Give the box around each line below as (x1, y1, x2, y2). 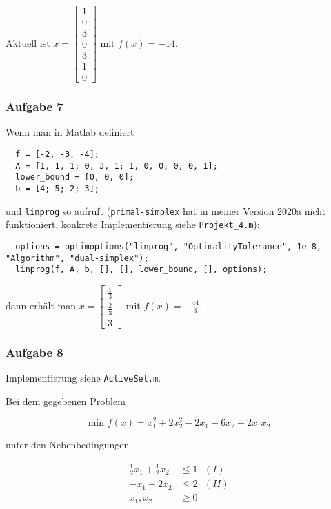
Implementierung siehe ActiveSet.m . (6, 370, 161, 384)
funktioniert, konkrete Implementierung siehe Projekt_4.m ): (6, 217, 260, 231)
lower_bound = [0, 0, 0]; (15, 172, 134, 183)
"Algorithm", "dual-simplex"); (6, 253, 149, 263)
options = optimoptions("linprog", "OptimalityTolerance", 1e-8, (15, 241, 322, 251)
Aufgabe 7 (6, 98, 63, 115)
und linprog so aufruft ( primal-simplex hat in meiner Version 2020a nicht (6, 203, 326, 218)
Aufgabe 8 (6, 343, 63, 360)
